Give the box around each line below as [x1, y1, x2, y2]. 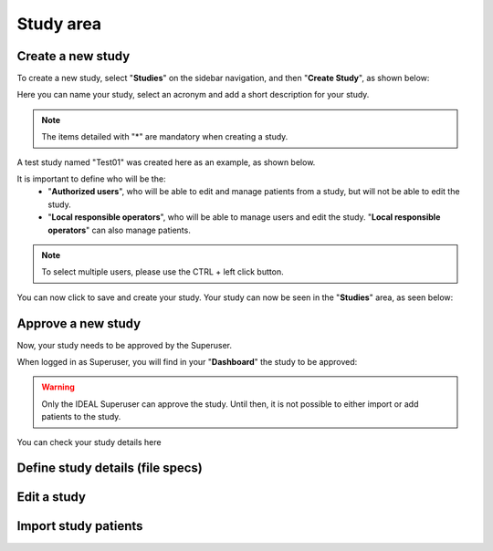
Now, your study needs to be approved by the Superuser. [16, 339, 233, 350]
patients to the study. [41, 411, 121, 422]
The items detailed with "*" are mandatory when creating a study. [41, 131, 288, 142]
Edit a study [16, 489, 87, 505]
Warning [41, 381, 75, 392]
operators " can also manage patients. [47, 224, 191, 235]
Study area [16, 14, 102, 34]
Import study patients [16, 518, 143, 534]
